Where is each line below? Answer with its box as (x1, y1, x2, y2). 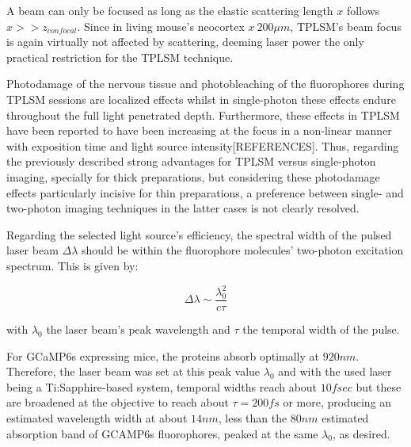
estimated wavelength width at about (6, 410, 188, 426)
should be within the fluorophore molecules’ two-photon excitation (82, 242, 404, 258)
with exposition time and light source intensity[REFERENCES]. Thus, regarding (6, 137, 399, 154)
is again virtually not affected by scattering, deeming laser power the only (6, 33, 364, 50)
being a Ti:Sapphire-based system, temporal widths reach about (6, 378, 318, 395)
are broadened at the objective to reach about (6, 394, 229, 411)
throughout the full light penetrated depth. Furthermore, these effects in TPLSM (6, 106, 400, 123)
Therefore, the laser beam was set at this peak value (6, 363, 261, 380)
